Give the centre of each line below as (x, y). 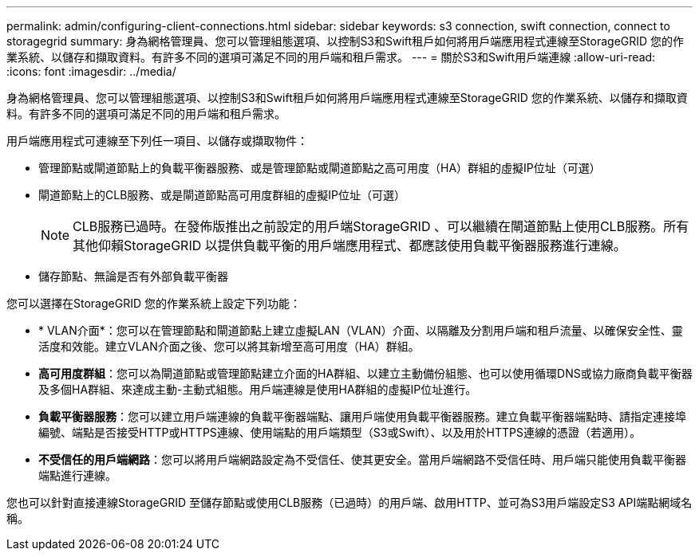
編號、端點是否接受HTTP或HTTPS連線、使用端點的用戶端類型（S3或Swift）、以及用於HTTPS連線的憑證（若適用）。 (340, 432)
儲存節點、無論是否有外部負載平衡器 (133, 276)
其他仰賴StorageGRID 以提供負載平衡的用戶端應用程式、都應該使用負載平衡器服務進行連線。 (349, 245)
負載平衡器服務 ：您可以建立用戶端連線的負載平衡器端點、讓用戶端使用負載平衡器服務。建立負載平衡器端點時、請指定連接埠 (362, 416)
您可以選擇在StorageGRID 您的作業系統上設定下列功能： (154, 303)
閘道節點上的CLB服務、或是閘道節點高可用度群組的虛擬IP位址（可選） (222, 195)
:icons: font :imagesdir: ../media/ (91, 71)
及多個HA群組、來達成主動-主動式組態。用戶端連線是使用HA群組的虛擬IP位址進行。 (258, 389)
